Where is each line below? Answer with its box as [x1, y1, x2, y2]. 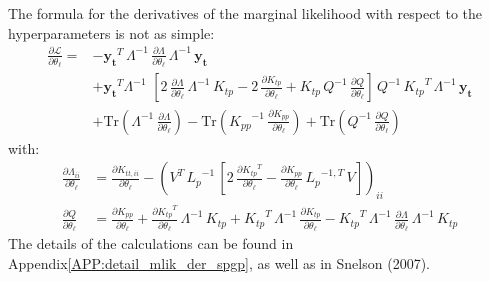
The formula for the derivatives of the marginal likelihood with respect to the [8, 3, 483, 23]
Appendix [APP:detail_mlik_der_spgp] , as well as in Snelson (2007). [8, 252, 430, 273]
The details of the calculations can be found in [8, 233, 294, 254]
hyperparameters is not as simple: [8, 22, 215, 43]
